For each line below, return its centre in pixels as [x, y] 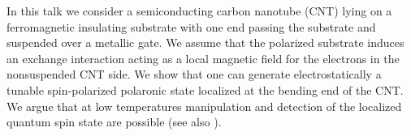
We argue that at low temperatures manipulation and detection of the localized [204, 106]
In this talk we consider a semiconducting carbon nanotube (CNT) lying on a [199, 11]
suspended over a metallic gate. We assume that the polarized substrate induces [205, 42]
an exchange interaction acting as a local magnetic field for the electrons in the [203, 58]
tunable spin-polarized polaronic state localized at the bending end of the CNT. [205, 89]
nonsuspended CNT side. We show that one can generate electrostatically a [194, 74]
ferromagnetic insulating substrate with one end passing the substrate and [191, 26]
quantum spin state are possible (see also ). [114, 122]
